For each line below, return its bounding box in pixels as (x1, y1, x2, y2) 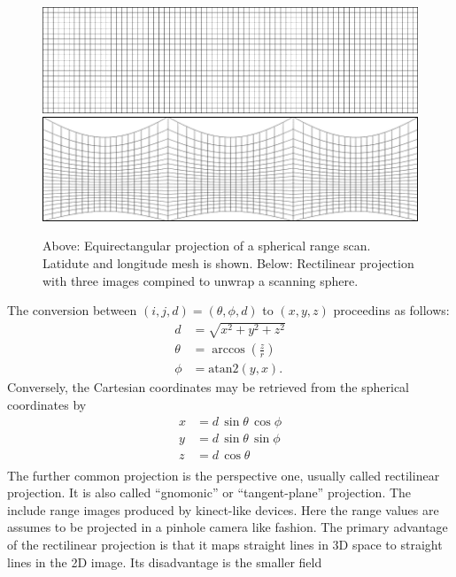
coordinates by (7, 395, 87, 413)
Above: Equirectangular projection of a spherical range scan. (43, 236, 371, 255)
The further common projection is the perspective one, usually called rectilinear (7, 465, 440, 484)
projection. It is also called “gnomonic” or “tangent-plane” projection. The (7, 483, 412, 502)
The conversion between (7, 301, 137, 319)
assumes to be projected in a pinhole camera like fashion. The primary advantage (7, 518, 448, 536)
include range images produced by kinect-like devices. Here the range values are (7, 500, 439, 519)
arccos (212, 343, 245, 357)
